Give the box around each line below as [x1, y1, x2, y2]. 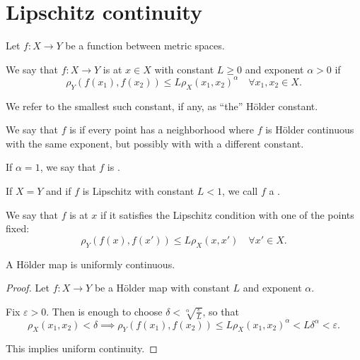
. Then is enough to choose [46, 304, 163, 318]
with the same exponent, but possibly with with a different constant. [6, 136, 304, 150]
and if [46, 183, 71, 198]
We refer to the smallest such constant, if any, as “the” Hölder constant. [6, 98, 318, 113]
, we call [222, 183, 258, 198]
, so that [202, 304, 239, 318]
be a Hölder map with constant [94, 280, 230, 295]
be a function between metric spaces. [65, 38, 225, 53]
